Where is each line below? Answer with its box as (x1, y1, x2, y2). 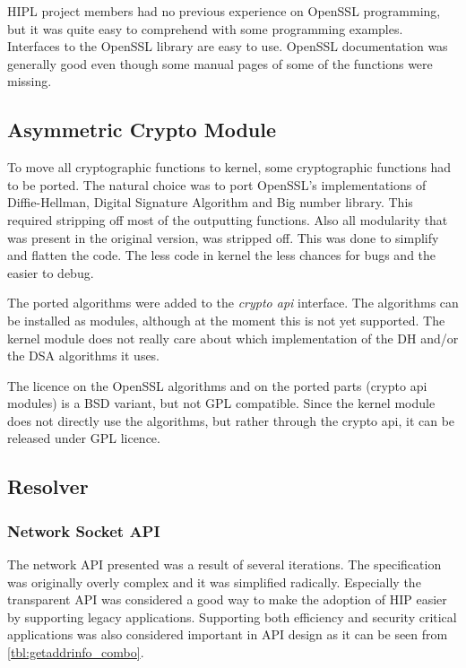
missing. (7, 72, 52, 91)
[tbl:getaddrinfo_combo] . (7, 643, 144, 662)
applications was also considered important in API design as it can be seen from (7, 625, 448, 644)
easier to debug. (7, 263, 94, 282)
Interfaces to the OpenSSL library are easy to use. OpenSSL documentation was (7, 37, 448, 56)
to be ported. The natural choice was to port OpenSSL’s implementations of (7, 175, 427, 194)
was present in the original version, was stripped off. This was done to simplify (7, 228, 439, 247)
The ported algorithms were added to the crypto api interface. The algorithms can (7, 293, 459, 312)
